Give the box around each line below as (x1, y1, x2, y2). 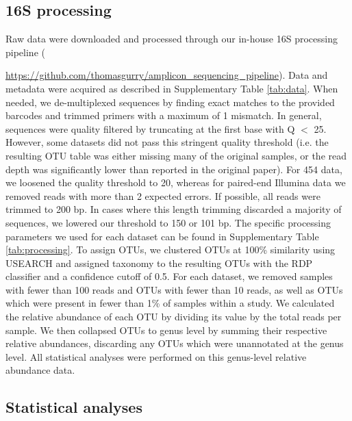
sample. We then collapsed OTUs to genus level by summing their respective (5, 322, 327, 337)
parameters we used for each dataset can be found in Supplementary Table (5, 229, 319, 243)
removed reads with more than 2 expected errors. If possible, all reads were (5, 188, 320, 203)
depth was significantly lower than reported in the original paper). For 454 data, (5, 162, 342, 176)
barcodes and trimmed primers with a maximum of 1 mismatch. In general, (5, 108, 322, 123)
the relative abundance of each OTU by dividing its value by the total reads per (5, 309, 342, 324)
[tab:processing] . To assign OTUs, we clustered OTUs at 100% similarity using (5, 242, 336, 257)
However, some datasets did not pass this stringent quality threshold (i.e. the (5, 135, 329, 149)
